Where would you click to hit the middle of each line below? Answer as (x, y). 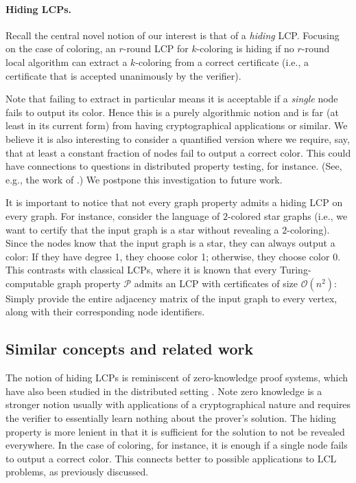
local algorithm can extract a (67, 61)
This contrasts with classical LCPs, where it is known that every (141, 270)
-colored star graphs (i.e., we (288, 215)
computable (30, 283)
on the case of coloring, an (61, 48)
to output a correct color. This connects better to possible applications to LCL (171, 458)
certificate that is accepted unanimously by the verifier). (123, 75)
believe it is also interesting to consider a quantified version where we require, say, (178, 138)
